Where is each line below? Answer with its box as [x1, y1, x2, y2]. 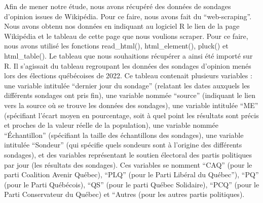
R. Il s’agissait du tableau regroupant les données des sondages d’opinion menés [4, 60, 251, 71]
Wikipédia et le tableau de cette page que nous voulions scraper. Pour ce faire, [4, 30, 248, 41]
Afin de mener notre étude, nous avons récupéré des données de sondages [4, 1, 231, 11]
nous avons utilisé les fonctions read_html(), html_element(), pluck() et [4, 40, 229, 51]
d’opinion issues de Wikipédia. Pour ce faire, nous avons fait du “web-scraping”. [4, 11, 252, 21]
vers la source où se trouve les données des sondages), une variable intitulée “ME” [4, 99, 258, 110]
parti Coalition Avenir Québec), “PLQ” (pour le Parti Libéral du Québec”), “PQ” [4, 169, 259, 180]
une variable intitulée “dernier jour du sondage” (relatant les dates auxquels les [4, 80, 250, 90]
